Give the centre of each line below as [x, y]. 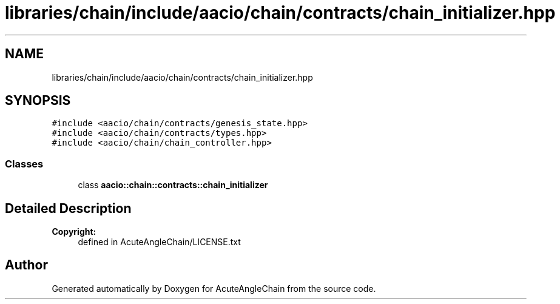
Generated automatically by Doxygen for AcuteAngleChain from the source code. [214, 288]
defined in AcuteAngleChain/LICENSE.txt [159, 242]
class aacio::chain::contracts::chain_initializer [173, 185]
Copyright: [74, 232]
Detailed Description [68, 208]
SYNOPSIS [38, 101]
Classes [24, 164]
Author [26, 265]
